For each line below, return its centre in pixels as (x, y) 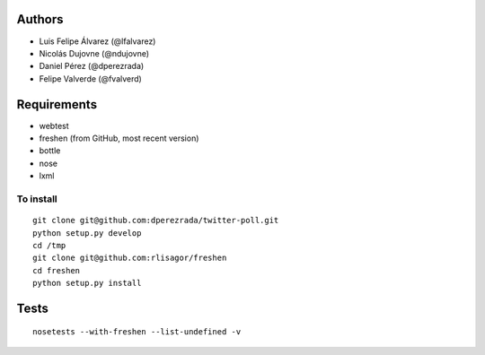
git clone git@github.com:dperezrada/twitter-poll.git (156, 221)
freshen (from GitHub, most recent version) (119, 138)
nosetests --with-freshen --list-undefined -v (137, 332)
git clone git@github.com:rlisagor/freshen (130, 258)
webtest (54, 126)
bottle (50, 151)
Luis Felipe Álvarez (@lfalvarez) (97, 41)
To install (37, 199)
